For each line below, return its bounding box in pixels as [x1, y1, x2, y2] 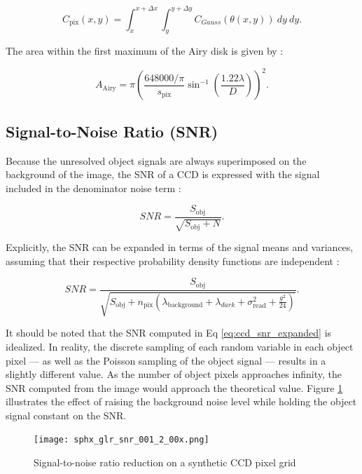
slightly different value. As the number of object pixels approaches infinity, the [6, 367, 342, 381]
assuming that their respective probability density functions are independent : [6, 253, 340, 268]
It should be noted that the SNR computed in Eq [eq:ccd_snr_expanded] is [6, 325, 332, 340]
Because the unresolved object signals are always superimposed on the [6, 153, 307, 168]
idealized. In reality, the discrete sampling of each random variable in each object [6, 339, 354, 353]
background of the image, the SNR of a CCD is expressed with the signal [6, 167, 320, 182]
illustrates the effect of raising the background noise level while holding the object [6, 394, 357, 409]
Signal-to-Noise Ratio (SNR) [6, 120, 218, 142]
